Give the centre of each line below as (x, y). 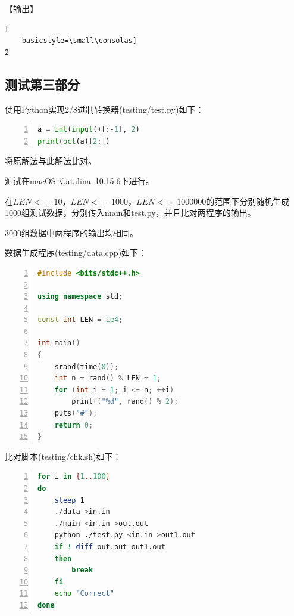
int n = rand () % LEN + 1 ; (108, 378)
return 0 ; (74, 425)
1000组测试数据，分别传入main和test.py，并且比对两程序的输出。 (130, 213)
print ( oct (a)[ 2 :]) (74, 141)
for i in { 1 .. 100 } (74, 477)
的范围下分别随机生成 (248, 201)
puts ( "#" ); (76, 414)
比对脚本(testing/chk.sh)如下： (63, 456)
